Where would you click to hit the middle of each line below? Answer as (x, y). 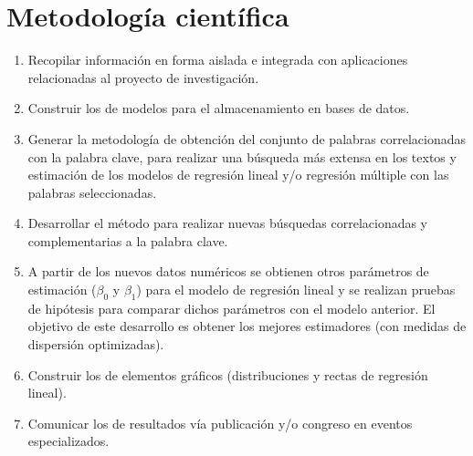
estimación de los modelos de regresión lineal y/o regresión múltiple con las (238, 175)
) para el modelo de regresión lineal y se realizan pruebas (296, 290)
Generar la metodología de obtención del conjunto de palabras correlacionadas (247, 138)
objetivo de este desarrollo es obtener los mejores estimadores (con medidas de (247, 326)
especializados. (68, 441)
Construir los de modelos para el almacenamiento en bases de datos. (219, 108)
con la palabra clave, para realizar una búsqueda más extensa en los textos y (242, 156)
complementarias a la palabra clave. (128, 240)
